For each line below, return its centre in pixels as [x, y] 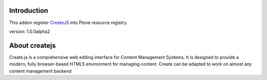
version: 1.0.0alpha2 [30, 31]
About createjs [33, 45]
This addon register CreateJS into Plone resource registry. [68, 23]
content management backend [40, 71]
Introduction [29, 11]
